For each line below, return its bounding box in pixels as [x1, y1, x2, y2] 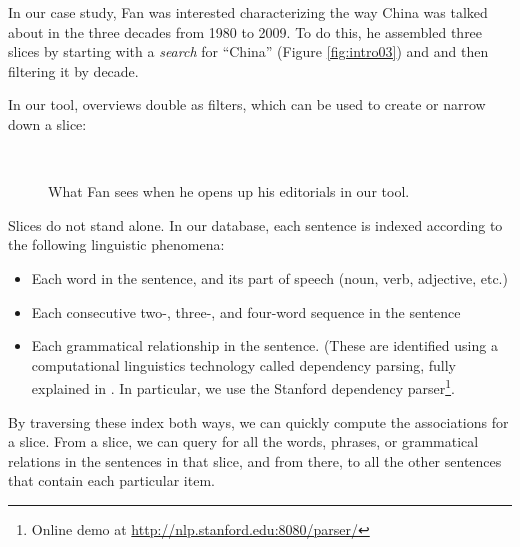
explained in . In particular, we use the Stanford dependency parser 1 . [31, 375, 455, 398]
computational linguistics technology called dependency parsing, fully [31, 354, 457, 375]
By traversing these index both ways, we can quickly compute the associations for [8, 411, 509, 432]
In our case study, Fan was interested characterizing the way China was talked [8, 2, 488, 22]
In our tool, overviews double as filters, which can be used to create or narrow [8, 94, 486, 115]
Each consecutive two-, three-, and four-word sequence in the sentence [31, 301, 461, 322]
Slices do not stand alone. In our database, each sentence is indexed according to [8, 214, 503, 235]
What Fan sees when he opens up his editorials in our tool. [48, 181, 410, 202]
